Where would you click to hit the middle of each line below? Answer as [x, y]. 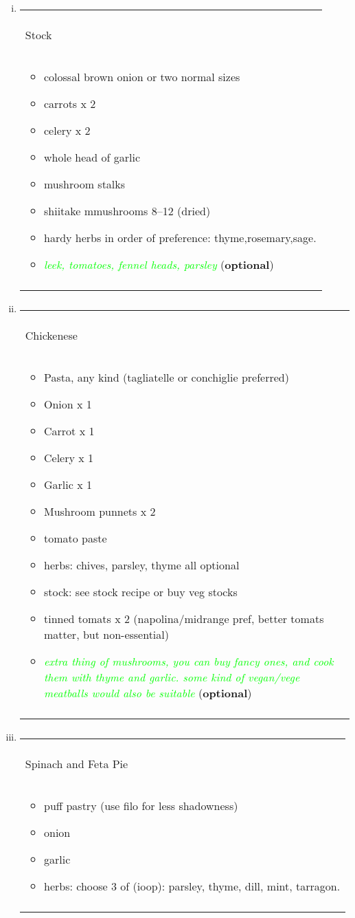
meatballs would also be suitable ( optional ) [148, 693]
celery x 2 [67, 130]
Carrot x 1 [69, 431]
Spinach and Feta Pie [77, 764]
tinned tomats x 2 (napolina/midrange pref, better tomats [184, 619]
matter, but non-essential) [106, 634]
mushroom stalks [84, 184]
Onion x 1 [68, 404]
